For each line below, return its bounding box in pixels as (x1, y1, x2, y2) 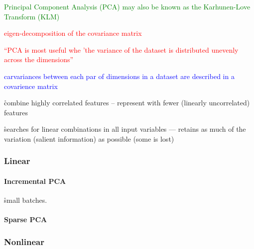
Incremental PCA (4, 175, 66, 186)
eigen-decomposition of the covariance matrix (4, 28, 142, 38)
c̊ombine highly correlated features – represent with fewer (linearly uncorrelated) (4, 97, 250, 108)
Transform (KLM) (4, 11, 60, 21)
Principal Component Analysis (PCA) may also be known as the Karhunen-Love (4, 1, 251, 11)
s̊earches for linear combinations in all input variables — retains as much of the (4, 124, 246, 134)
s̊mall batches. (4, 195, 47, 205)
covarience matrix (4, 81, 58, 91)
